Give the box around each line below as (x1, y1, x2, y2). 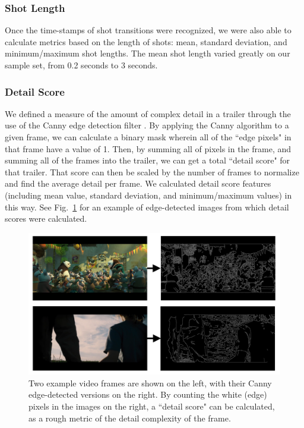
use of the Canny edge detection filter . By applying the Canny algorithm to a (5, 119, 289, 131)
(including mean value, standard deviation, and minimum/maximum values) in (5, 188, 292, 201)
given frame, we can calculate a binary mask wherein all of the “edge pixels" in (5, 131, 292, 143)
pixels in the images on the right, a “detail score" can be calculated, (28, 400, 275, 413)
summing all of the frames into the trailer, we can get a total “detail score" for (5, 154, 290, 166)
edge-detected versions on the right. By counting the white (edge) (28, 388, 267, 401)
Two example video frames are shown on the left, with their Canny (28, 376, 272, 389)
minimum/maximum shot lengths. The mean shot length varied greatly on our (5, 47, 290, 59)
